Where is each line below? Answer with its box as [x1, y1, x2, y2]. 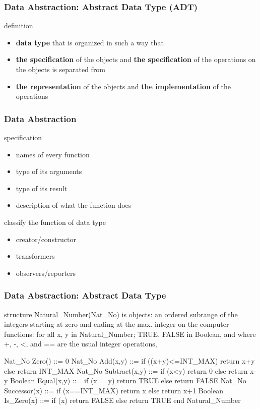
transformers [16, 251, 55, 261]
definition [4, 20, 33, 31]
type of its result [16, 183, 68, 193]
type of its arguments [16, 166, 82, 177]
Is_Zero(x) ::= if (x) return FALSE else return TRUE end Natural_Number [4, 395, 241, 405]
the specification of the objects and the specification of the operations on [16, 54, 256, 65]
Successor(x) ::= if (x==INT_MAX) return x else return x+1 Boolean [4, 385, 224, 395]
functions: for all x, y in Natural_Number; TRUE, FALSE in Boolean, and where [4, 328, 256, 339]
